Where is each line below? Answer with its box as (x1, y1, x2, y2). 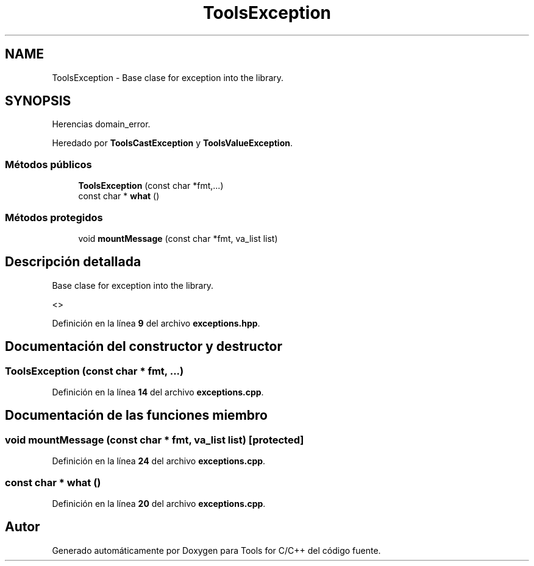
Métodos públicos (5, 158, 92, 171)
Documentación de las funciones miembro (5, 408, 268, 423)
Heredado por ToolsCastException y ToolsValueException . (52, 138, 293, 149)
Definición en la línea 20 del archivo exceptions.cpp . (52, 498, 266, 509)
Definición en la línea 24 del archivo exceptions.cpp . (52, 456, 266, 467)
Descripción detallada (5, 254, 141, 270)
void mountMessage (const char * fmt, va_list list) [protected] (5, 433, 304, 446)
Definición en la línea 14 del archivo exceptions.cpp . (52, 387, 264, 397)
